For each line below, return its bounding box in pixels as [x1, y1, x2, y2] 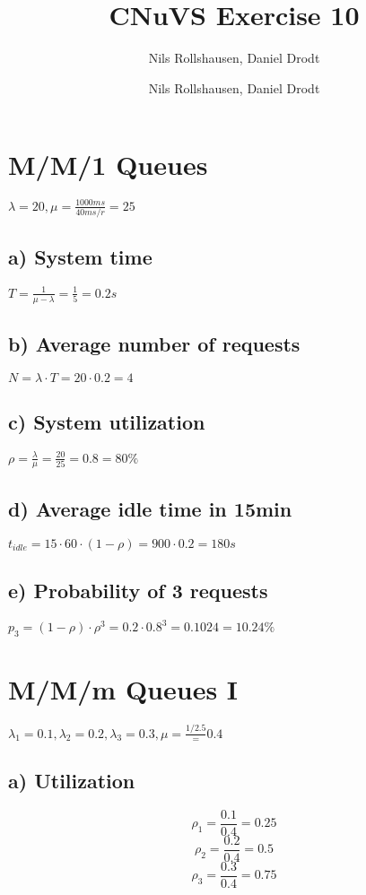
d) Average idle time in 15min [8, 494, 292, 522]
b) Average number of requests [8, 330, 301, 358]
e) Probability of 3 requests [8, 576, 268, 604]
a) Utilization [8, 766, 135, 794]
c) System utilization [8, 408, 205, 436]
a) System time [8, 243, 152, 271]
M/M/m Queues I [8, 671, 239, 708]
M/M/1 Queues [8, 146, 208, 183]
